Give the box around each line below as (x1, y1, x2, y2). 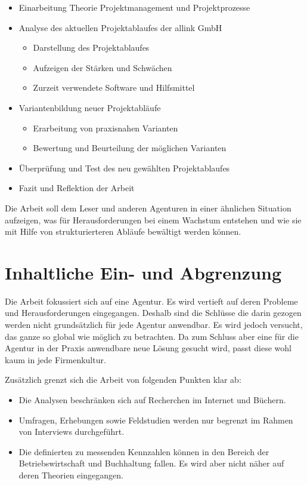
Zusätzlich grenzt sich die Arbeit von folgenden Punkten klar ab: (5, 373, 241, 386)
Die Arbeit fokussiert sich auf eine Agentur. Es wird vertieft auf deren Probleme (5, 294, 298, 307)
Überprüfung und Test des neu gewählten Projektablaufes (18, 161, 230, 174)
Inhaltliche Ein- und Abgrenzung (5, 260, 282, 284)
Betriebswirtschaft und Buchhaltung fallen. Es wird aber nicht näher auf (18, 457, 284, 469)
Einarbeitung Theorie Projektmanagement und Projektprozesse (18, 1, 250, 13)
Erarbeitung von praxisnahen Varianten (33, 121, 178, 134)
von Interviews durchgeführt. (18, 425, 125, 438)
